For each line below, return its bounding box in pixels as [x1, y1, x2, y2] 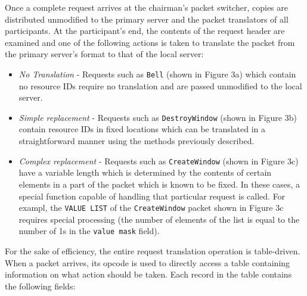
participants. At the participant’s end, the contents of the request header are [5, 24, 285, 37]
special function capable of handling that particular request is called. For [18, 189, 286, 202]
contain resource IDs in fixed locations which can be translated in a [18, 123, 266, 135]
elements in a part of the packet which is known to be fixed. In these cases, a [18, 177, 300, 190]
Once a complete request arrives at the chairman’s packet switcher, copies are [5, 1, 288, 13]
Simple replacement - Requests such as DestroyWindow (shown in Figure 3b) [18, 111, 297, 123]
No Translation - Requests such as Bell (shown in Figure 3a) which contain [18, 67, 296, 80]
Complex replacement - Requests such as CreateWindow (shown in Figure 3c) [18, 154, 299, 167]
